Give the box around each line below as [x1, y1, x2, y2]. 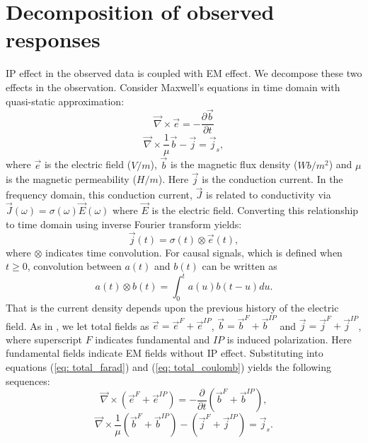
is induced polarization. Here [226, 331, 352, 346]
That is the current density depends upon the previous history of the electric [6, 300, 339, 314]
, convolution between [27, 259, 122, 273]
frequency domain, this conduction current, [6, 187, 192, 202]
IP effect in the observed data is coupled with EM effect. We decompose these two [6, 66, 362, 81]
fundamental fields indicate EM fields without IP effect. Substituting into [6, 345, 323, 360]
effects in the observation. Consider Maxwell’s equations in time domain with [6, 79, 340, 94]
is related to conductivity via [206, 187, 331, 202]
